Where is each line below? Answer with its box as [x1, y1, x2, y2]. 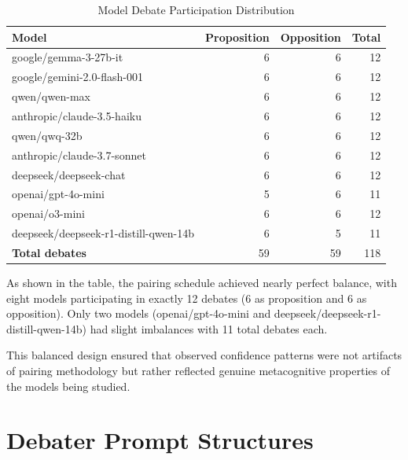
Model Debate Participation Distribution [97, 2, 295, 17]
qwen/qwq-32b [12, 127, 83, 143]
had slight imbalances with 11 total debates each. [90, 320, 328, 337]
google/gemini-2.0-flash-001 [12, 68, 143, 85]
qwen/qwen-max [12, 88, 90, 105]
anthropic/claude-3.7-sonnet [12, 146, 146, 163]
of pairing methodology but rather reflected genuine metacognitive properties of [6, 362, 391, 378]
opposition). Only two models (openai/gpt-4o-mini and [6, 305, 271, 322]
